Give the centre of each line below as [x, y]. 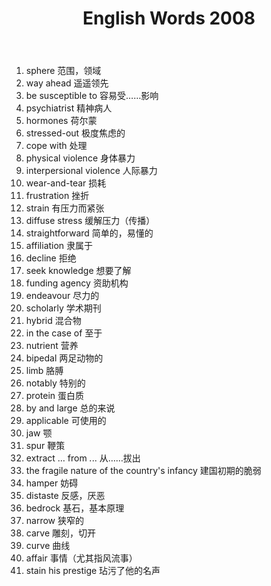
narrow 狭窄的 [54, 521]
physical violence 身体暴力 [80, 158]
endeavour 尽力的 [62, 296]
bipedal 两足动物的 [64, 358]
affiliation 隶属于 [59, 246]
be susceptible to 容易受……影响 [92, 96]
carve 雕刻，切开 [60, 533]
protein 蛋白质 [55, 396]
